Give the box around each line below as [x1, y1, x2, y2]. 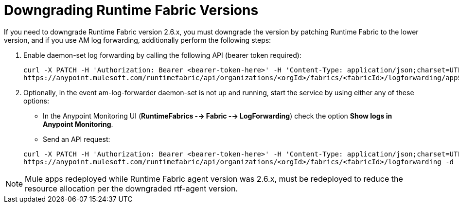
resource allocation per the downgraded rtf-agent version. [25, 183, 238, 193]
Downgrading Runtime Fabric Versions [4, 2, 259, 18]
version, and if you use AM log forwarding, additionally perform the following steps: [4, 35, 271, 44]
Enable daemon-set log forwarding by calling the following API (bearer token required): [23, 51, 301, 59]
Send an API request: [43, 135, 110, 143]
